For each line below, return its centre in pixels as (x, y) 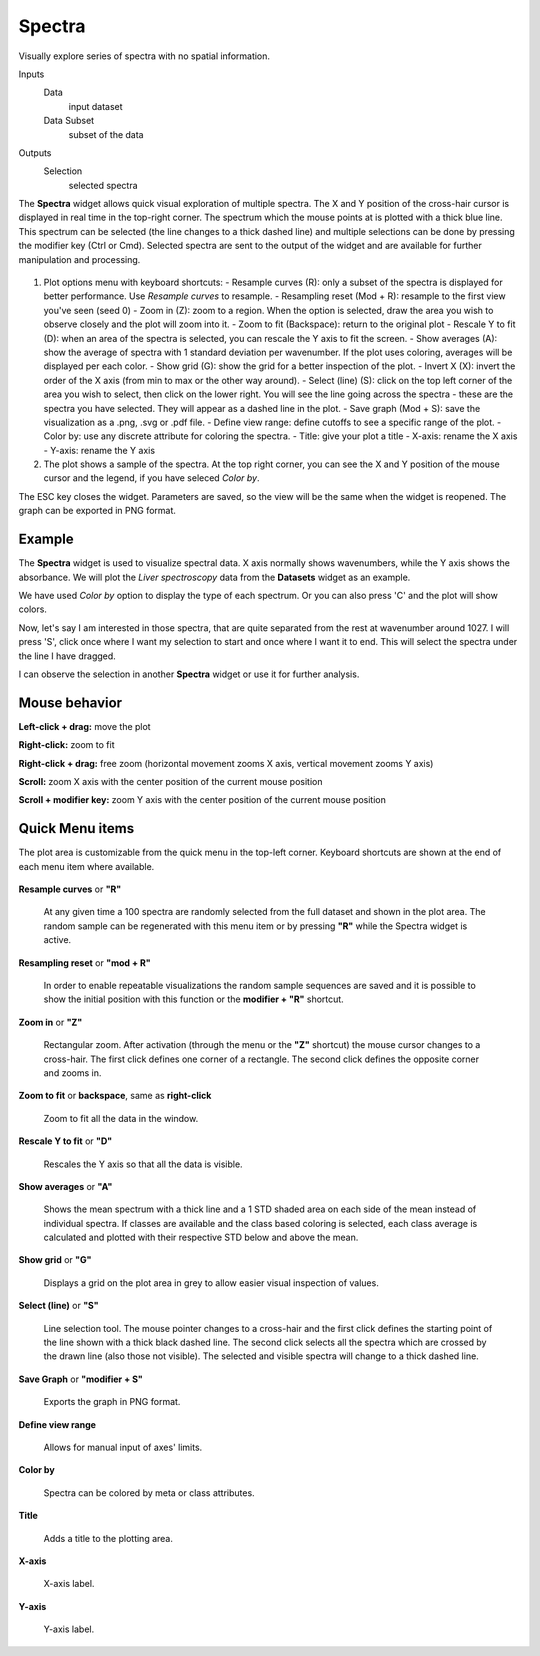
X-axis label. (69, 1584)
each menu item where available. (86, 866)
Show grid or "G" (55, 1260)
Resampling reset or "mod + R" (84, 962)
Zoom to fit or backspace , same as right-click (115, 1096)
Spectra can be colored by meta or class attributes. (149, 1492)
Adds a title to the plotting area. (108, 1538)
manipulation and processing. (79, 259)
